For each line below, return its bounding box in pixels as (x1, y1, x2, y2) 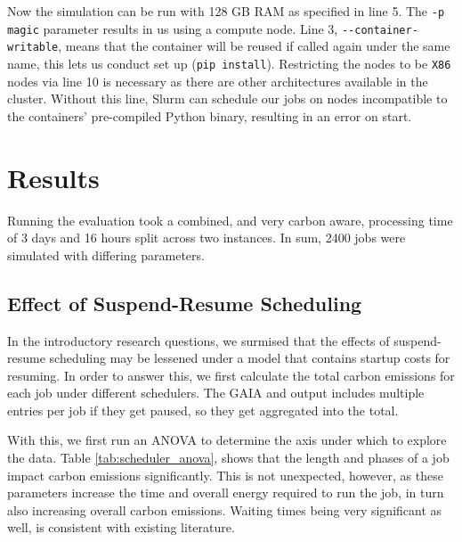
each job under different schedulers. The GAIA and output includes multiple (7, 383, 425, 402)
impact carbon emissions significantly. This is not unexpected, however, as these (7, 465, 443, 484)
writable (7, 41, 59, 54)
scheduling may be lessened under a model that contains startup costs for (49, 349, 450, 367)
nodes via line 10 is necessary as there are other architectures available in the (7, 71, 428, 90)
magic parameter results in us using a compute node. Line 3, (7, 19, 338, 37)
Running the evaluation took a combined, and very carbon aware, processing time (7, 210, 453, 229)
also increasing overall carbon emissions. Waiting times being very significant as (7, 500, 442, 519)
